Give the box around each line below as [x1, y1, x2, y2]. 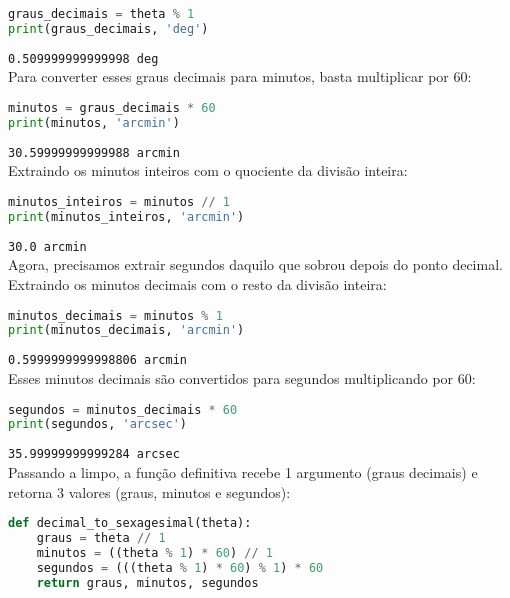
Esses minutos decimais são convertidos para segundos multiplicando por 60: [8, 368, 476, 388]
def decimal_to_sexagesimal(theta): [8, 516, 252, 531]
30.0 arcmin [8, 239, 87, 254]
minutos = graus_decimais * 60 [8, 101, 216, 115]
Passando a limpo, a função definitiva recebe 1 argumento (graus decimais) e [8, 462, 478, 482]
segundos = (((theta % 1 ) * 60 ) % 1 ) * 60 [36, 560, 324, 575]
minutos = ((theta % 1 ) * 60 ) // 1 [36, 545, 274, 560]
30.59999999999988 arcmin [8, 145, 180, 160]
